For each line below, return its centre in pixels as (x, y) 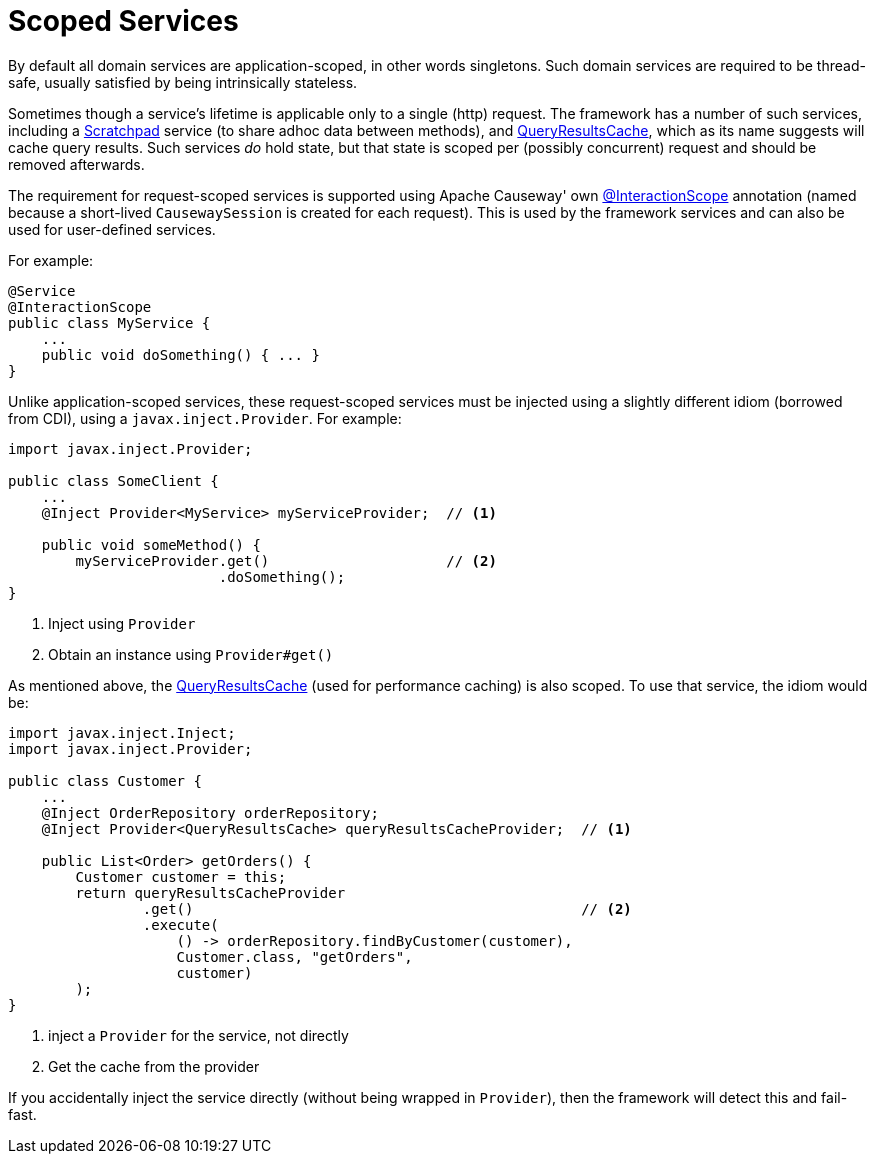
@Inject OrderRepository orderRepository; (210, 812)
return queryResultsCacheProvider (210, 892)
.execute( (180, 924)
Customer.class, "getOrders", (294, 956)
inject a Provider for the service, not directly (198, 1035)
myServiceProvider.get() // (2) (286, 560)
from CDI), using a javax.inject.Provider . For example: (205, 418)
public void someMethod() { (151, 544)
